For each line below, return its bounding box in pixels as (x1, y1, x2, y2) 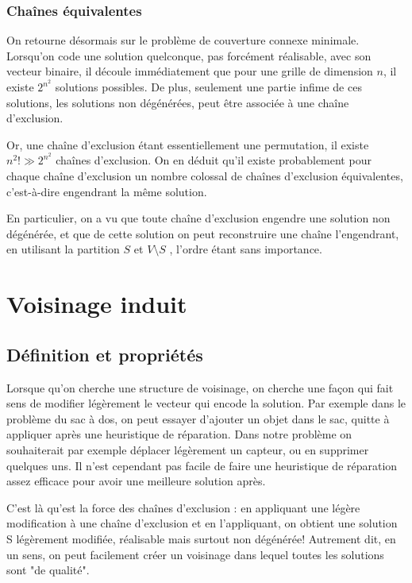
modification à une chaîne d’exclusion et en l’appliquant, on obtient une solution (6, 515, 398, 531)
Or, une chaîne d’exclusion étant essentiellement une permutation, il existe (6, 136, 369, 153)
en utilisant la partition (6, 241, 120, 257)
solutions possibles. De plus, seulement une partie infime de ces (55, 79, 362, 95)
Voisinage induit (6, 288, 187, 320)
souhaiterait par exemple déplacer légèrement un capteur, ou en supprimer (6, 441, 369, 458)
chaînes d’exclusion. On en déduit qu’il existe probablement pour (56, 152, 372, 168)
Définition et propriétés (6, 342, 203, 366)
